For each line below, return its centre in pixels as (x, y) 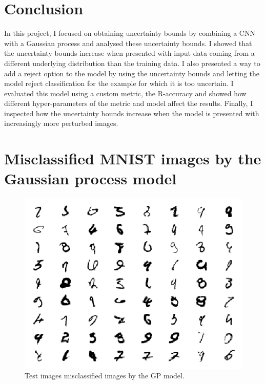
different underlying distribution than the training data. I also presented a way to (132, 63)
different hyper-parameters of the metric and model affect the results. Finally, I (129, 103)
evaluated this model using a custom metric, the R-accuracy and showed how (125, 93)
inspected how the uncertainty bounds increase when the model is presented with (132, 113)
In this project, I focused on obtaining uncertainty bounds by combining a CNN (130, 33)
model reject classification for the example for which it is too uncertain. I (119, 83)
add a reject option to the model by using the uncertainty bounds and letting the (132, 73)
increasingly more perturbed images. (61, 123)
